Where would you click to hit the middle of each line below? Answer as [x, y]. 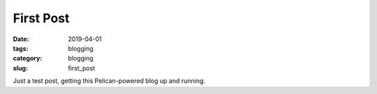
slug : [20, 68]
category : [28, 58]
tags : [21, 48]
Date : [21, 39]
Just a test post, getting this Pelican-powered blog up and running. [109, 81]
